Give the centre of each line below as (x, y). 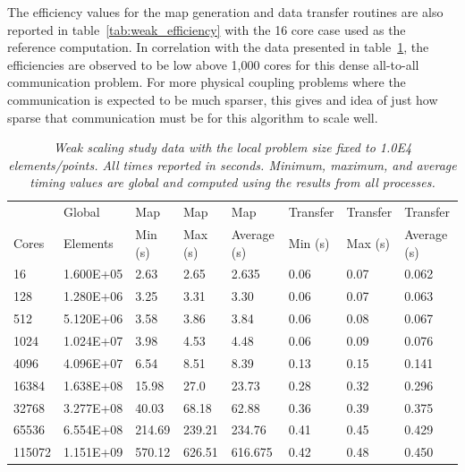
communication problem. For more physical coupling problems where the (207, 82)
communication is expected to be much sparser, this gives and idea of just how (223, 99)
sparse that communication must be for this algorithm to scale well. (193, 117)
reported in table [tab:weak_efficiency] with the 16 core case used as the (207, 29)
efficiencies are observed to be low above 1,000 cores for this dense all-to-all (213, 64)
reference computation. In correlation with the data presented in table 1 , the (218, 47)
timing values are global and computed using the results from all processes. (232, 182)
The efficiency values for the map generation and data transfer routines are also (225, 12)
